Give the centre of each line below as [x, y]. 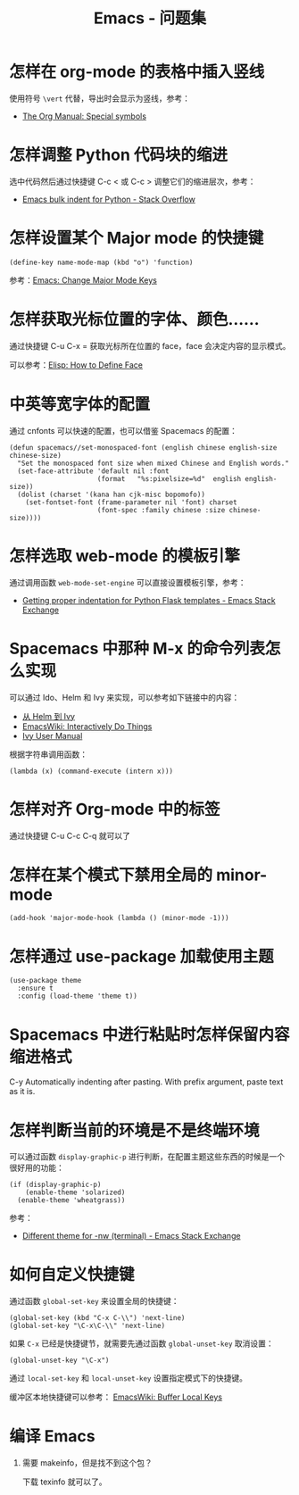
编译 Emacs [52, 1437]
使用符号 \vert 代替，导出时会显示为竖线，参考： [100, 98]
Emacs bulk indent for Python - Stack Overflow [109, 199]
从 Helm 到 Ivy [49, 716]
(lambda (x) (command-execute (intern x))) [91, 771]
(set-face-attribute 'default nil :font [93, 471]
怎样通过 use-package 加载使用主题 [141, 956]
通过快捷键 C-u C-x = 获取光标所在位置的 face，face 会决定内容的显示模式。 [150, 345]
